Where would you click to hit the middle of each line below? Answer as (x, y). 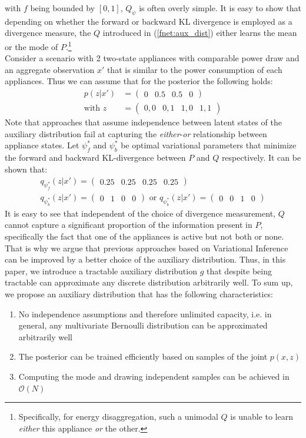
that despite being (239, 271)
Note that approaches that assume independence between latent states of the (143, 122)
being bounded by (63, 8)
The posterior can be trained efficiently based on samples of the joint (143, 356)
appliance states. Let (42, 145)
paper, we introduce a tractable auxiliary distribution (101, 271)
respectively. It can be (261, 157)
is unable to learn (262, 417)
